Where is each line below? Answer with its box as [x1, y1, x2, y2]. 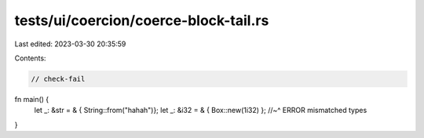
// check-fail [31, 74, 86, 83]
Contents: [14, 53, 46, 63]
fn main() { [14, 94, 49, 103]
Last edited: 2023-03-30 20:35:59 [14, 39, 126, 49]
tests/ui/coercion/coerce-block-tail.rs [14, 12, 269, 29]
